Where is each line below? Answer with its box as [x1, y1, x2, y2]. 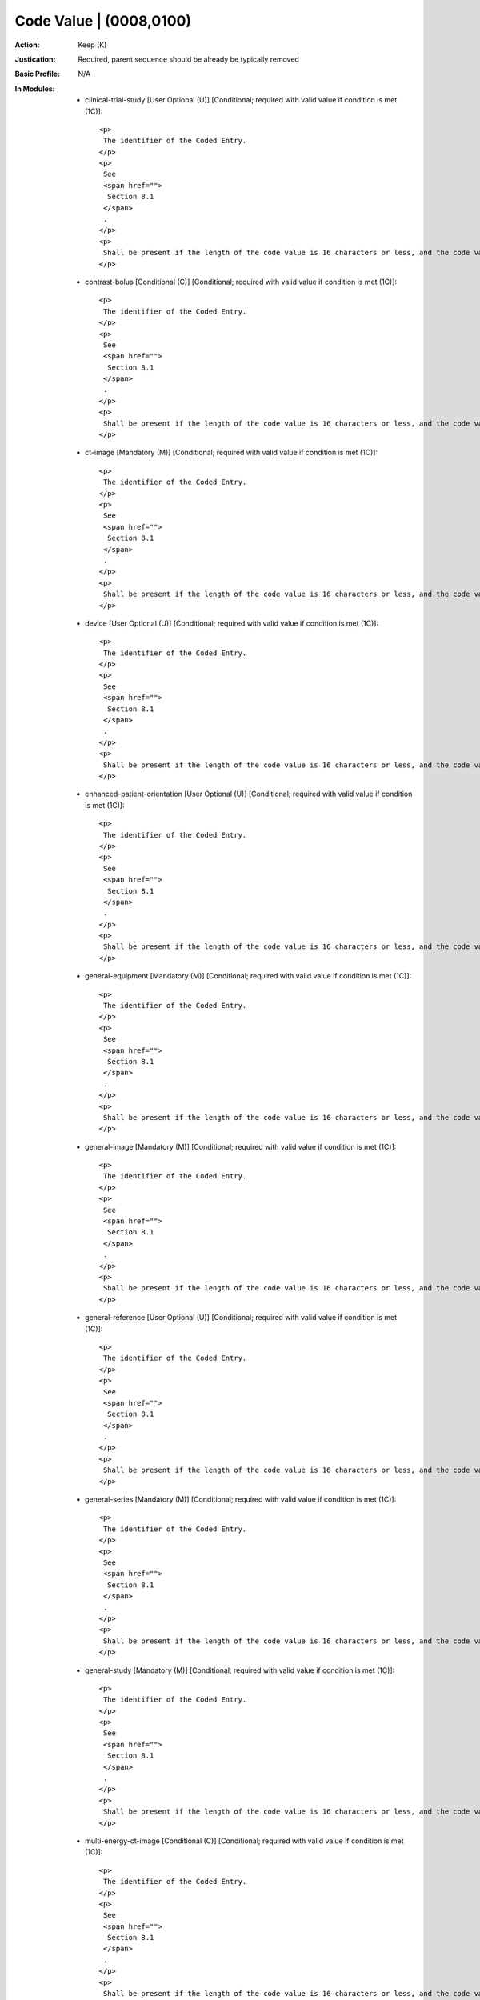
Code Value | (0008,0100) [14, 12, 192, 30]
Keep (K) [78, 40, 107, 50]
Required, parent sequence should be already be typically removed [78, 54, 300, 64]
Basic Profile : [14, 69, 60, 79]
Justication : [14, 54, 56, 64]
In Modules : [14, 84, 55, 94]
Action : [14, 40, 40, 50]
